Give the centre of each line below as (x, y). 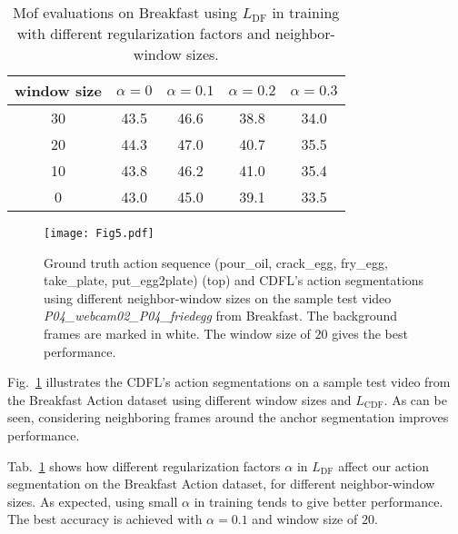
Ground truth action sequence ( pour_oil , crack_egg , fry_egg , (216, 262)
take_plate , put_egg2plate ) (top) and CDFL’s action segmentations (234, 280)
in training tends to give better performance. (319, 501)
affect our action (384, 465)
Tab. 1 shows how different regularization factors (144, 465)
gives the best (370, 334)
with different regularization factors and (144, 33)
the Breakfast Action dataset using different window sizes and (179, 399)
